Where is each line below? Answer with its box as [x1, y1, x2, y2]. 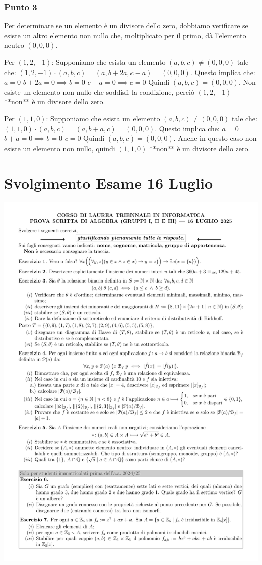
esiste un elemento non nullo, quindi [4, 143, 115, 153]
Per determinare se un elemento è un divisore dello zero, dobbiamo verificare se [4, 20, 248, 31]
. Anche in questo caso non [173, 133, 257, 144]
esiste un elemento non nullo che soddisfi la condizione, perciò [4, 86, 194, 97]
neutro [4, 40, 24, 50]
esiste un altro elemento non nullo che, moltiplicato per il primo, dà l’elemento [4, 30, 246, 40]
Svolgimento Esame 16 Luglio [4, 172, 213, 193]
